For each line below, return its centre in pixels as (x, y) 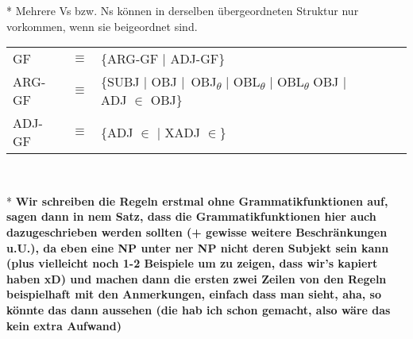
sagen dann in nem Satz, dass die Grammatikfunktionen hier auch (191, 216)
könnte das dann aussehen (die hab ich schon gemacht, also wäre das (199, 309)
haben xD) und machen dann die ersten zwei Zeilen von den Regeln (197, 278)
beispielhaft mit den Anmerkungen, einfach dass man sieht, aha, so (194, 294)
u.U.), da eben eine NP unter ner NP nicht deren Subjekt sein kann (198, 247)
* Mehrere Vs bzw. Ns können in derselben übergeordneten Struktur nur (183, 10)
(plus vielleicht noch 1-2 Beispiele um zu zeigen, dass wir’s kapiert (192, 263)
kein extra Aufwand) (64, 325)
